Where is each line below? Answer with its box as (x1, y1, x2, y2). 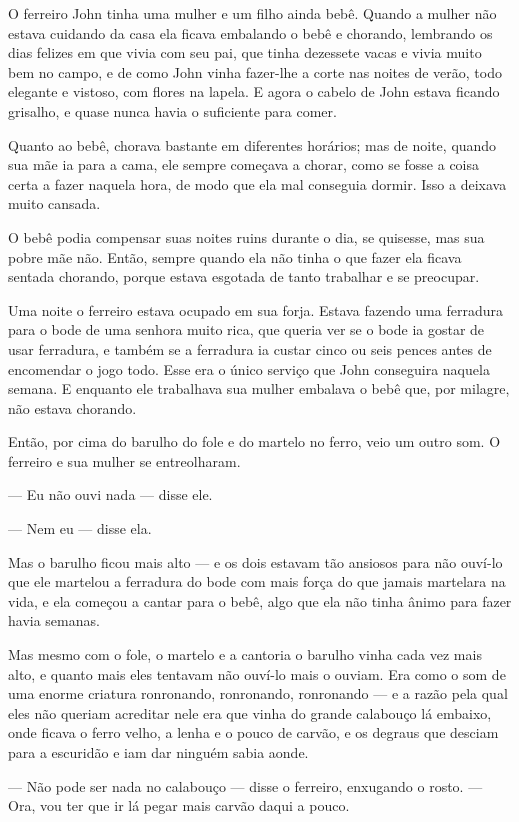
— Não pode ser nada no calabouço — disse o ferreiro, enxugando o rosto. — (8, 775, 483, 796)
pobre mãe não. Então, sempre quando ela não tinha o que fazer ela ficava (8, 246, 462, 267)
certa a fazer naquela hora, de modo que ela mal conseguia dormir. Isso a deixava (8, 173, 507, 194)
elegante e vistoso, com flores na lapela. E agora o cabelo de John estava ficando (8, 81, 500, 102)
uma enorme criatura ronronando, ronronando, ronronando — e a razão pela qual (8, 683, 508, 704)
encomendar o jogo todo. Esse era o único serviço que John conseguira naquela (8, 358, 490, 379)
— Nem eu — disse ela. (8, 518, 152, 539)
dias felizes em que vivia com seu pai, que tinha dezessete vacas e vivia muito (8, 42, 482, 63)
